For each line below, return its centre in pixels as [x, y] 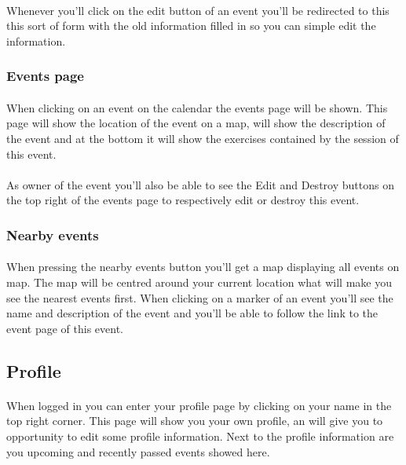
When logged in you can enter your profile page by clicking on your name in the [199, 405]
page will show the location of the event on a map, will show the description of [196, 123]
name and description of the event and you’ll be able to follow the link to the [192, 313]
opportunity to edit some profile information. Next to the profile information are [200, 436]
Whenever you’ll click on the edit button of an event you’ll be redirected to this [198, 10]
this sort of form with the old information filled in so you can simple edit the [191, 26]
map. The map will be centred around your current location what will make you [199, 282]
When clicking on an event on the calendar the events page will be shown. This [197, 107]
